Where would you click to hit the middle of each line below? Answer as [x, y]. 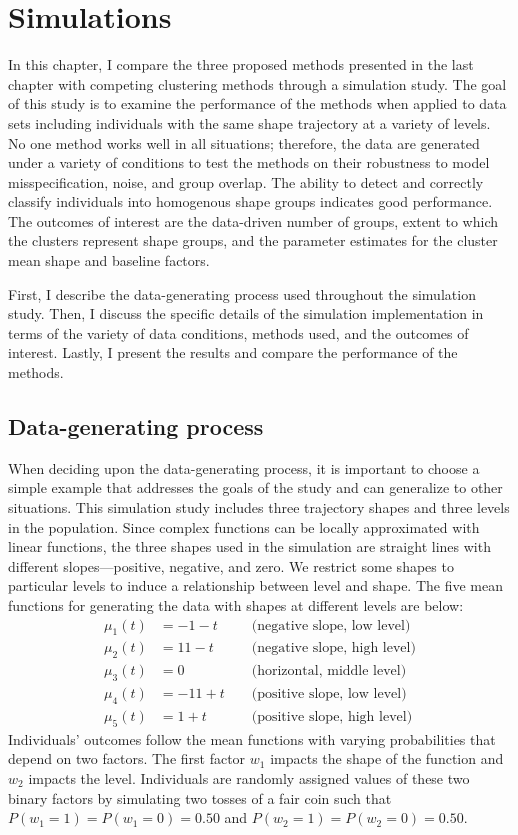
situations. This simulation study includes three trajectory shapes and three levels [259, 507]
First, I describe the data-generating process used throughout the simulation [242, 293]
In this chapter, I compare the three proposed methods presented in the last [241, 64]
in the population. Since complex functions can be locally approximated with [244, 526]
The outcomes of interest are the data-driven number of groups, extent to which [253, 220]
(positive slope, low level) [329, 694]
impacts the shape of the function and [387, 758]
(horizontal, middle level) [329, 671]
